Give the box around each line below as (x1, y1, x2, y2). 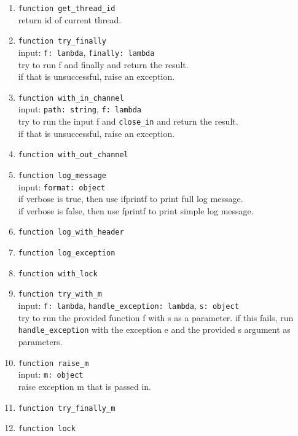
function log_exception (18, 249, 116, 258)
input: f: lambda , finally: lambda (18, 45, 155, 58)
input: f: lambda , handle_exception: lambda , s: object (18, 299, 239, 312)
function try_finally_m (18, 403, 116, 413)
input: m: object (18, 368, 84, 381)
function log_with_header (18, 228, 124, 237)
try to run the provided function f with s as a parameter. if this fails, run (18, 311, 294, 324)
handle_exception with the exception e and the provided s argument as (18, 323, 291, 336)
